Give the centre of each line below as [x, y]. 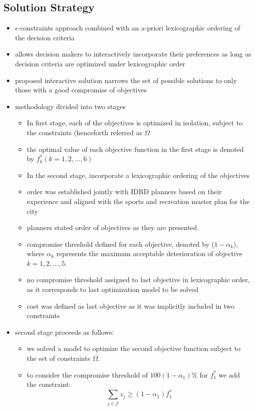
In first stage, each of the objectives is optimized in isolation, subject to [135, 123]
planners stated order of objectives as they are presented [112, 227]
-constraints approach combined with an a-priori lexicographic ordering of [129, 28]
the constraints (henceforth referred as [84, 132]
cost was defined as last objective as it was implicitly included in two [131, 306]
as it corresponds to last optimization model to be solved [113, 289]
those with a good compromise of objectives [81, 90]
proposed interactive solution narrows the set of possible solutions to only [126, 80]
